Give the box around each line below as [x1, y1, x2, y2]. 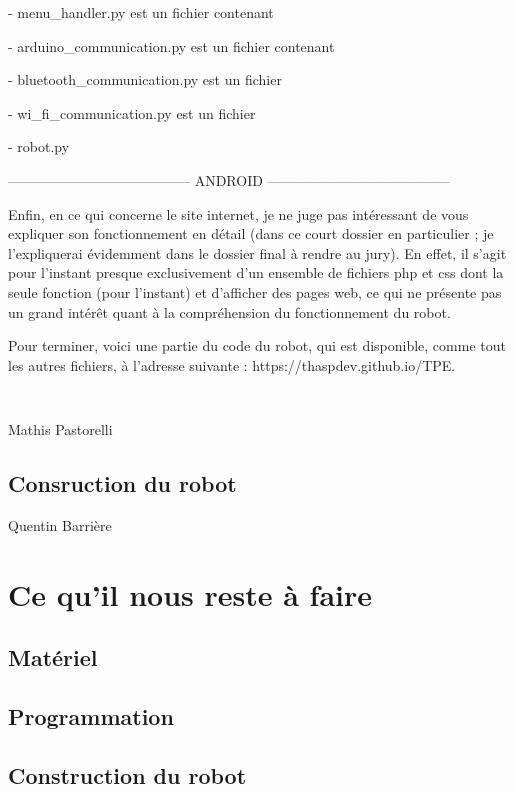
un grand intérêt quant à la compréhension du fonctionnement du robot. [8, 301, 451, 322]
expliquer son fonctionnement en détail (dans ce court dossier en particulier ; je [8, 223, 494, 244]
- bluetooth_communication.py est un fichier [8, 69, 282, 90]
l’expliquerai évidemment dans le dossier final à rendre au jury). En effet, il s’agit [8, 242, 507, 263]
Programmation [8, 700, 174, 731]
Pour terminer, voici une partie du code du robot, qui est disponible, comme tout [8, 335, 506, 356]
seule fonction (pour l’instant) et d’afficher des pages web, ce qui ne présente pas [8, 281, 502, 302]
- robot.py [8, 136, 70, 157]
